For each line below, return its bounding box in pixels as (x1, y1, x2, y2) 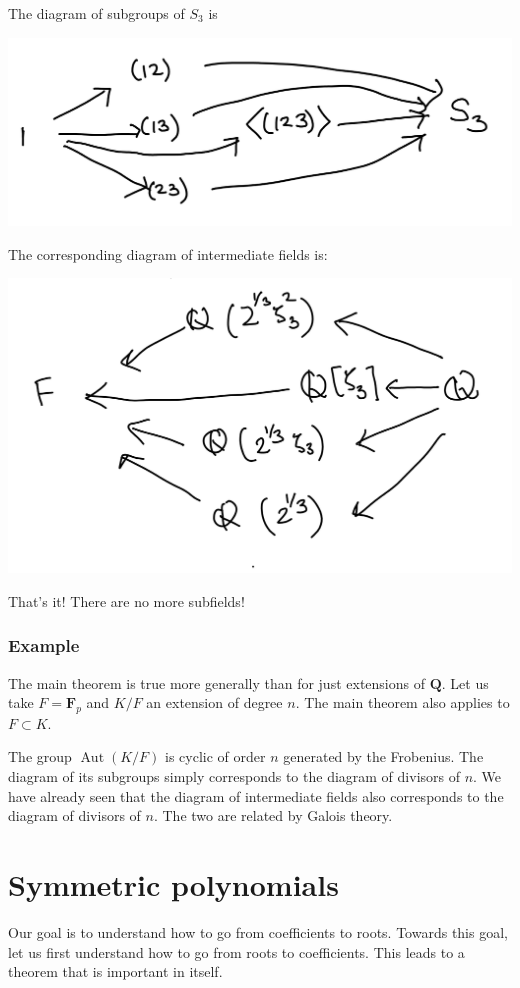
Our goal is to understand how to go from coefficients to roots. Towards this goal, (8, 921, 508, 942)
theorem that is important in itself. (8, 961, 223, 982)
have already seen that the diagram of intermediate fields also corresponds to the (8, 785, 504, 806)
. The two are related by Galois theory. (153, 805, 393, 826)
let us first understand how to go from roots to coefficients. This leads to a (8, 941, 465, 962)
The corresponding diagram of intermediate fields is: (8, 243, 328, 264)
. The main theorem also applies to (295, 692, 510, 713)
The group (8, 746, 72, 767)
